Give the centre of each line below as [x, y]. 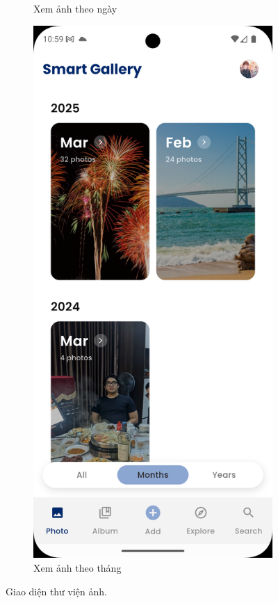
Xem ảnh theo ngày [75, 8]
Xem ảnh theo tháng [77, 567]
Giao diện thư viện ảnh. [56, 591]
